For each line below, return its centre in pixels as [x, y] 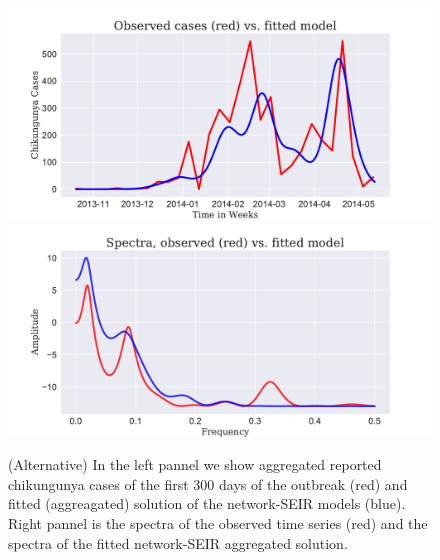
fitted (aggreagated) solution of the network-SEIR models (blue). [207, 503]
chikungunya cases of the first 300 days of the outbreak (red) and [208, 483]
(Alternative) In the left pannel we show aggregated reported [195, 464]
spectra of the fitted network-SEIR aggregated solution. [178, 542]
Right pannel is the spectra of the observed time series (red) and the [218, 522]
